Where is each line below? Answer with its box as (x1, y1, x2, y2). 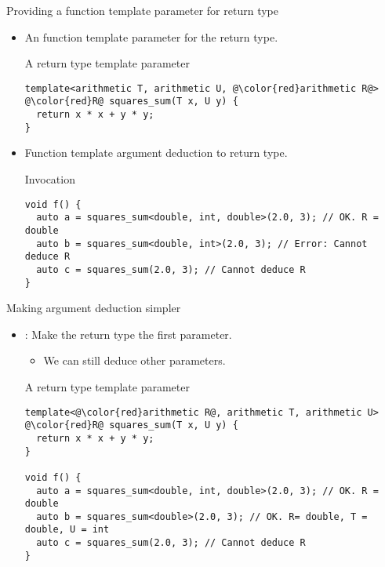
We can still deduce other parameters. (43, 352, 226, 369)
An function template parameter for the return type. (24, 28, 278, 45)
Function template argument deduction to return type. (24, 144, 288, 161)
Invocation (24, 171, 75, 187)
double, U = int (24, 524, 110, 536)
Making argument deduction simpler (6, 300, 181, 316)
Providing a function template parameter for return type (6, 2, 278, 18)
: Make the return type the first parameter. (24, 325, 232, 342)
